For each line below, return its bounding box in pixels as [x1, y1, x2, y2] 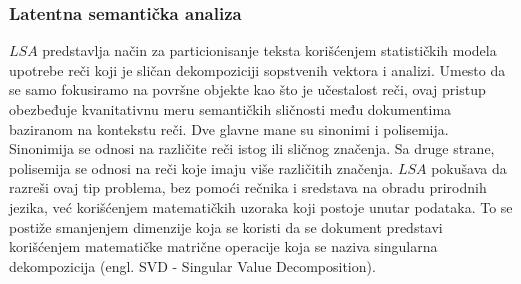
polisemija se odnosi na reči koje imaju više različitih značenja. [9, 157, 394, 178]
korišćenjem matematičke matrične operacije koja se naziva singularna [9, 236, 438, 257]
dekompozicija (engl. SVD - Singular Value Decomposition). [9, 255, 376, 276]
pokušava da [431, 157, 507, 178]
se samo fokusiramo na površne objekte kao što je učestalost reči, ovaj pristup [9, 79, 486, 100]
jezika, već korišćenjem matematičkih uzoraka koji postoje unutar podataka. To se [9, 196, 513, 217]
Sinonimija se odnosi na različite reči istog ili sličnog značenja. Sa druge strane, [9, 138, 495, 159]
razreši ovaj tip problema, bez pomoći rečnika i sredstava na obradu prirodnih [9, 177, 487, 198]
